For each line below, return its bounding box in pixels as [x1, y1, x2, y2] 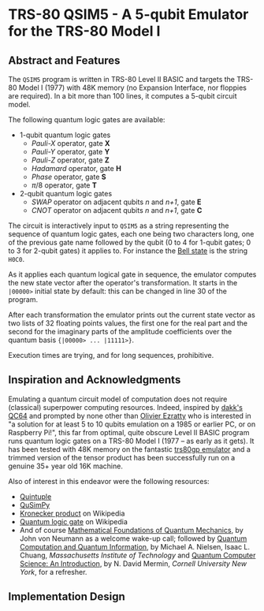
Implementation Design [8, 590, 126, 604]
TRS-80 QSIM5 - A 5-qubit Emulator [8, 6, 249, 24]
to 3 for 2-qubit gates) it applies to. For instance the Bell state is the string [8, 246, 248, 255]
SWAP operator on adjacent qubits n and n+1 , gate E [31, 197, 202, 207]
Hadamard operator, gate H [31, 164, 122, 173]
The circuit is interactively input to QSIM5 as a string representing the [8, 221, 229, 230]
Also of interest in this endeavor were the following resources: [8, 476, 210, 486]
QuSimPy [19, 500, 50, 509]
